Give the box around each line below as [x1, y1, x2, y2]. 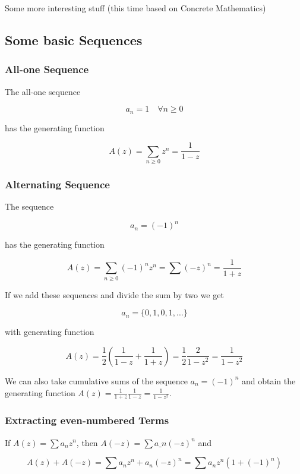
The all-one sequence [5, 85, 81, 97]
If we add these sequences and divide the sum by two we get [5, 288, 224, 301]
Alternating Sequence [5, 176, 110, 191]
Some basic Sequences [5, 30, 143, 49]
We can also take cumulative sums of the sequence [5, 374, 188, 387]
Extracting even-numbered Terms [5, 413, 169, 428]
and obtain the [241, 374, 296, 387]
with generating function [5, 326, 94, 338]
